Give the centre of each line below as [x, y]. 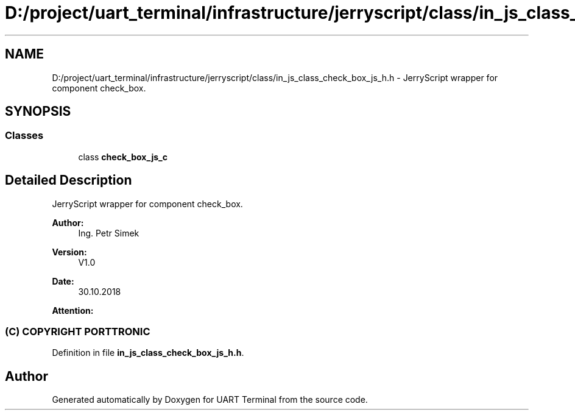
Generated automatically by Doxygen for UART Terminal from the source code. [210, 400]
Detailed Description [69, 180]
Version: [69, 252]
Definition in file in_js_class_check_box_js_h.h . [148, 353]
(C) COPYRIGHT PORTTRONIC [78, 332]
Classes [24, 136]
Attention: [73, 310]
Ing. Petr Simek [109, 233]
